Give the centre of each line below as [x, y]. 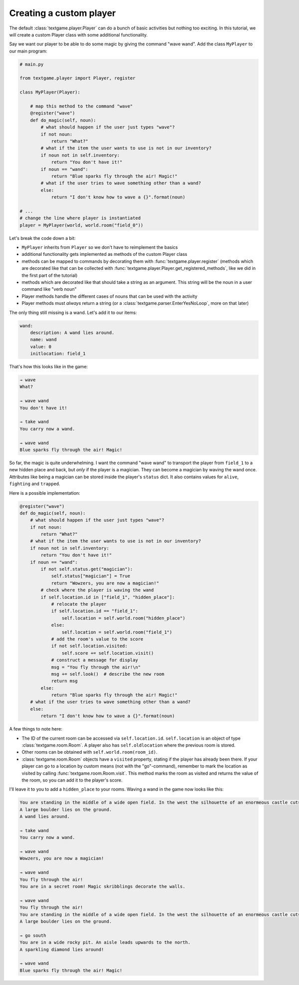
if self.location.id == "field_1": [94, 611]
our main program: [28, 51]
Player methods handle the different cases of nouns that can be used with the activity [110, 296]
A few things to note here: [36, 729]
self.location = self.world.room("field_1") [117, 632]
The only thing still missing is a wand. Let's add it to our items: [73, 312]
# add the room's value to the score [97, 639]
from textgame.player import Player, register [77, 78]
